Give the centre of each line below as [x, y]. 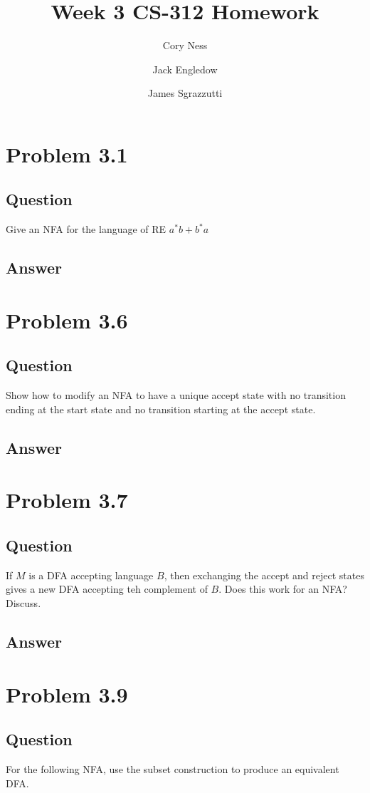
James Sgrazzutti [185, 93]
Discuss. [23, 602]
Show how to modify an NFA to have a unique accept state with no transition [176, 395]
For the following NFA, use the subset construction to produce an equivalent [173, 768]
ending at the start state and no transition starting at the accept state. [161, 409]
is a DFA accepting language [91, 575]
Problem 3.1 [67, 154]
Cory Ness [185, 45]
